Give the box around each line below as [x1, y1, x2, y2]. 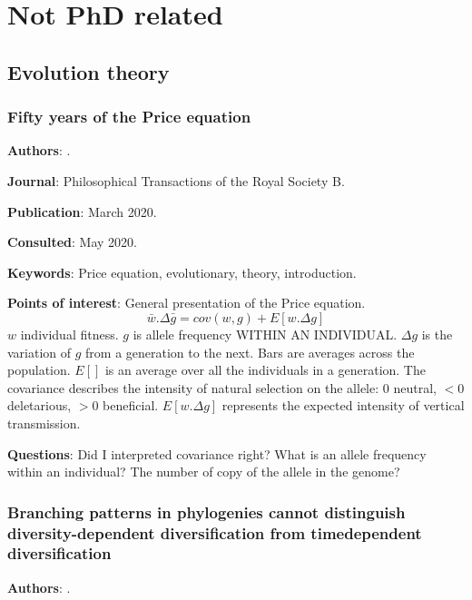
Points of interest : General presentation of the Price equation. [7, 293, 366, 312]
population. [7, 360, 71, 379]
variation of [7, 342, 72, 361]
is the [421, 324, 453, 343]
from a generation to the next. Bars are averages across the [85, 342, 415, 361]
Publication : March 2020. [7, 202, 157, 221]
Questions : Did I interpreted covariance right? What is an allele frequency [7, 444, 427, 463]
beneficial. [103, 396, 159, 415]
